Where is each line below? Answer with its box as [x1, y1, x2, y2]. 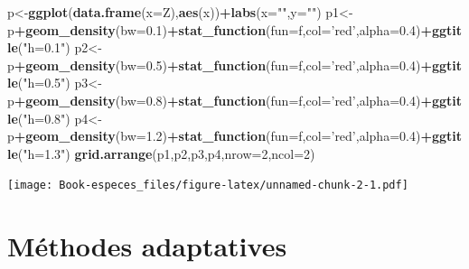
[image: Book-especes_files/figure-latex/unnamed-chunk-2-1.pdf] [7, 179, 408, 192]
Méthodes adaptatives [7, 227, 287, 264]
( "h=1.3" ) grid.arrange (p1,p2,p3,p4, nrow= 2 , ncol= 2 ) [17, 144, 315, 162]
